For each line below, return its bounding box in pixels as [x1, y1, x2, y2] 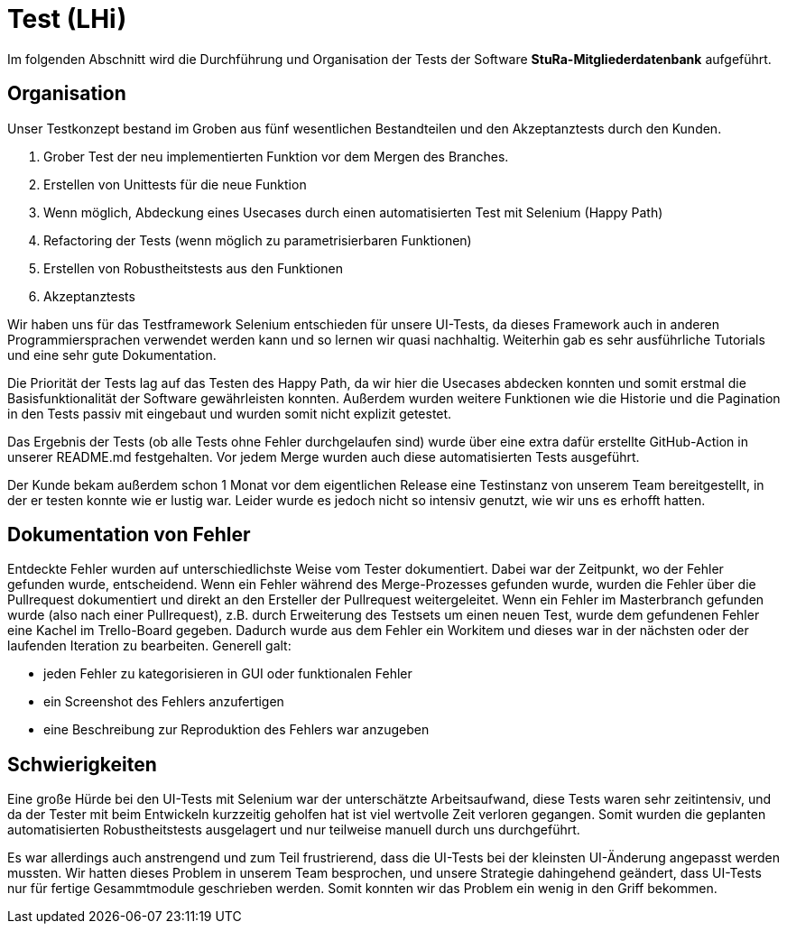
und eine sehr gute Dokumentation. [7, 346, 217, 363]
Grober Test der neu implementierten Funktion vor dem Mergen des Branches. [43, 148, 509, 164]
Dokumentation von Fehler [7, 523, 251, 547]
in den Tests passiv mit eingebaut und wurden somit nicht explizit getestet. [7, 405, 452, 421]
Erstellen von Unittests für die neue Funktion [43, 176, 307, 192]
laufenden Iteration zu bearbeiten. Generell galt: [7, 638, 292, 654]
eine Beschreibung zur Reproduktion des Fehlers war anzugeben [43, 722, 430, 738]
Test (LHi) [7, 4, 127, 34]
